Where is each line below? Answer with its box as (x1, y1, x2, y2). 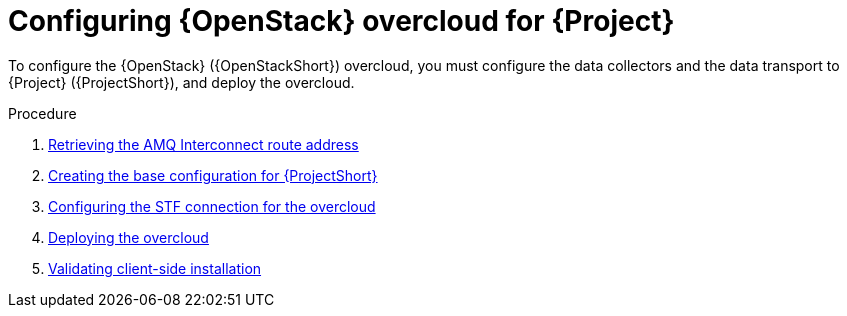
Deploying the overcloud (48, 228, 209, 246)
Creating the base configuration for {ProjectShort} (48, 166, 378, 184)
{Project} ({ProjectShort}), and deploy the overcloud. (8, 73, 355, 91)
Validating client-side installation (48, 259, 262, 277)
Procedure (8, 104, 77, 122)
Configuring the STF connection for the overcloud (48, 197, 376, 215)
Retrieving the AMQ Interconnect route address (48, 135, 359, 153)
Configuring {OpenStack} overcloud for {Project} (8, 4, 675, 38)
